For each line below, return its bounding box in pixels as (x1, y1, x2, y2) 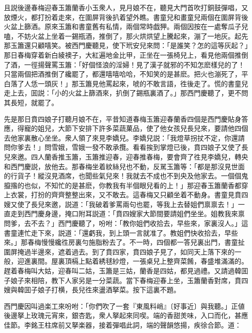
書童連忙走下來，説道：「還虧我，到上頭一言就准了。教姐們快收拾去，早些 (4, 227, 238, 238)
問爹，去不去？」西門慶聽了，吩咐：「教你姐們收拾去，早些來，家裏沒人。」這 (4, 218, 248, 228)
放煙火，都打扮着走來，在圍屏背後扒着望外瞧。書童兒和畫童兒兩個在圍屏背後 (4, 12, 248, 22)
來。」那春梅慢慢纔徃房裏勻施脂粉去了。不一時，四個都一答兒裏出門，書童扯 (4, 237, 245, 247)
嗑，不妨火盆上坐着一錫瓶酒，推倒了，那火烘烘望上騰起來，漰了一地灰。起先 (4, 31, 248, 41)
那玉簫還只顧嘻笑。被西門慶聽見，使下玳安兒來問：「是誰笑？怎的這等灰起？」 (4, 40, 248, 50)
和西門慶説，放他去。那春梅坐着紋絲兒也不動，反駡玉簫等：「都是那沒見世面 (4, 161, 245, 171)
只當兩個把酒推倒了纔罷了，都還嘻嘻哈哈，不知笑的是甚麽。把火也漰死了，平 (4, 69, 248, 79)
